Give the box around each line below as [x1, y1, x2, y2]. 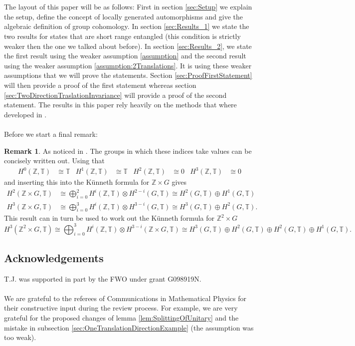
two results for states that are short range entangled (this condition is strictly [4, 30, 241, 41]
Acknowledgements [4, 250, 104, 265]
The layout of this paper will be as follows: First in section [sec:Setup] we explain [4, 1, 252, 12]
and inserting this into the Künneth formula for [4, 177, 150, 187]
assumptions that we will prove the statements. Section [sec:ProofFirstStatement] [4, 70, 252, 80]
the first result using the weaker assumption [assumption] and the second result [4, 50, 246, 61]
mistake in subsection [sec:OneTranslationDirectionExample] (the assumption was [4, 322, 254, 333]
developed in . [4, 109, 47, 119]
